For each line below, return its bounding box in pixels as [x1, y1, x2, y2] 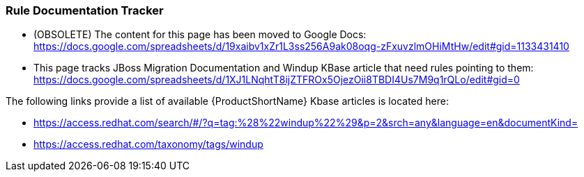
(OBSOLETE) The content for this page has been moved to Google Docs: [33, 28, 367, 41]
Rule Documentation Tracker [6, 3, 164, 17]
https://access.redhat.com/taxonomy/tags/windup [33, 138, 263, 151]
